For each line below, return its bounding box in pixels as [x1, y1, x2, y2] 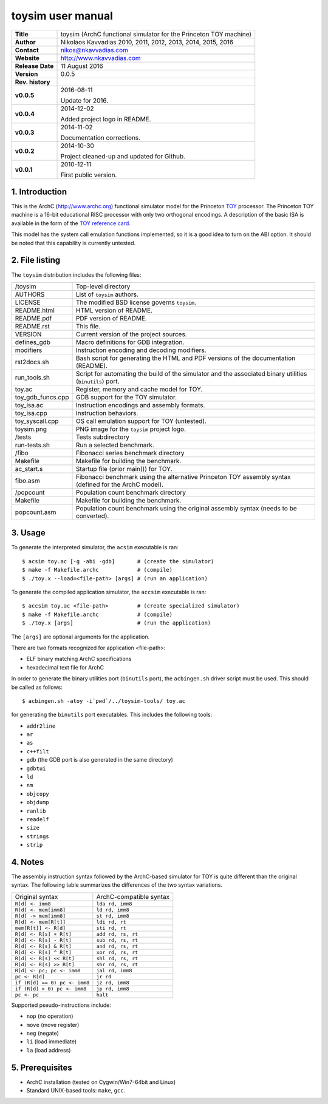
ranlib [26, 807, 46, 814]
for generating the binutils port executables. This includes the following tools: [11, 711, 213, 719]
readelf [26, 816, 50, 822]
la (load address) [26, 1046, 71, 1054]
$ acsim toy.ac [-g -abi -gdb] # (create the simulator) [22, 558, 214, 564]
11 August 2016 [60, 61, 103, 70]
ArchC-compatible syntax [96, 892, 170, 901]
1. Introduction [11, 186, 67, 197]
